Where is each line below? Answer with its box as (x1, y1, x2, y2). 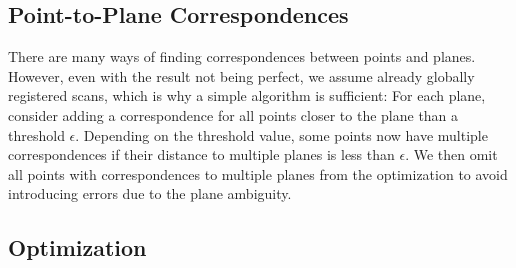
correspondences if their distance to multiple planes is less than (8, 144, 395, 165)
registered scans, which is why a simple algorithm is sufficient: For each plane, (8, 85, 486, 106)
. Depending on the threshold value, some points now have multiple (75, 124, 488, 145)
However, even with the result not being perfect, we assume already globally (8, 65, 475, 86)
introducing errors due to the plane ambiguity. (8, 183, 292, 204)
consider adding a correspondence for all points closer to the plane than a (8, 104, 459, 125)
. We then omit (405, 144, 498, 165)
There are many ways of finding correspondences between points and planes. (8, 46, 476, 67)
